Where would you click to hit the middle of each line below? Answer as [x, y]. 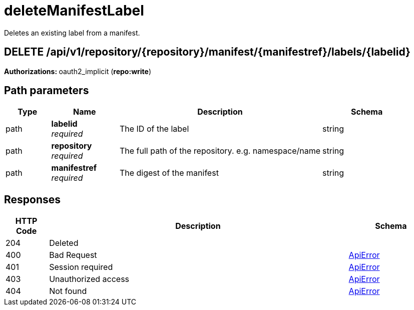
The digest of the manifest [169, 173]
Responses [33, 199]
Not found [68, 291]
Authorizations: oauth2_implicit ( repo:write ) [78, 71]
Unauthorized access [89, 279]
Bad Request [73, 255]
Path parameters [47, 91]
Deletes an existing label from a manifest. [72, 33]
